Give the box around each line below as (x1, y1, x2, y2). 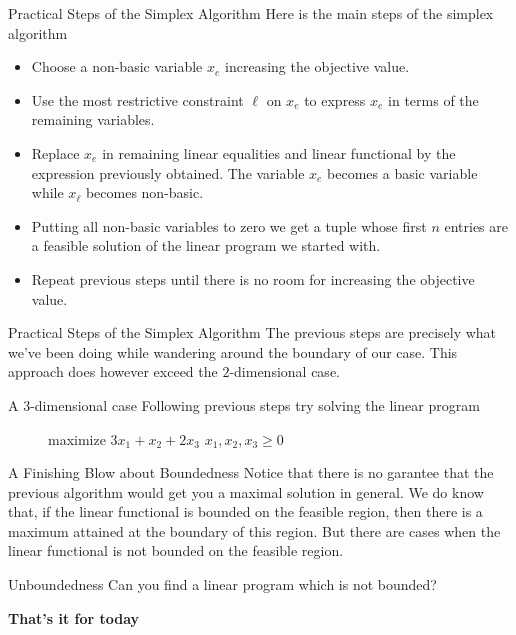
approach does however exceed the (8, 361, 218, 382)
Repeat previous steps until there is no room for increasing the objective (31, 268, 475, 289)
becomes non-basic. (85, 182, 204, 203)
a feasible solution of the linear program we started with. (31, 235, 381, 256)
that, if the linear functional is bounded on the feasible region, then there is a (8, 501, 483, 522)
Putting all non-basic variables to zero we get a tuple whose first (31, 215, 427, 236)
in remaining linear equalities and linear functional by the (102, 142, 456, 163)
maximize (48, 428, 106, 449)
